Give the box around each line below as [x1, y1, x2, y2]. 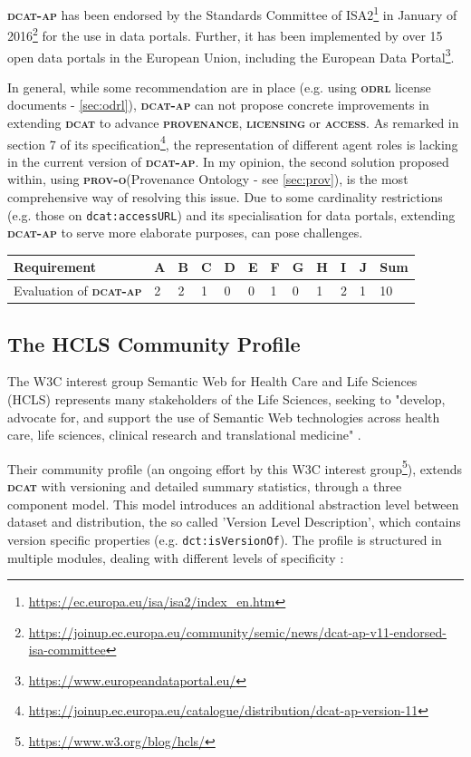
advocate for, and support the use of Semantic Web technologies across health [7, 407, 440, 426]
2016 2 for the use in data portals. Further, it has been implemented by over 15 [7, 24, 443, 44]
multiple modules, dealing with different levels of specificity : [7, 548, 344, 567]
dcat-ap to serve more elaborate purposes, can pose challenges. [7, 223, 363, 242]
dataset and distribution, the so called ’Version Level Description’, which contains [7, 512, 461, 531]
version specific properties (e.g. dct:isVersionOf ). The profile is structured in [7, 529, 442, 548]
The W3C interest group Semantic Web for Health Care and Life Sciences [7, 372, 418, 391]
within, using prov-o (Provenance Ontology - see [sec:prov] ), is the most [7, 170, 409, 189]
